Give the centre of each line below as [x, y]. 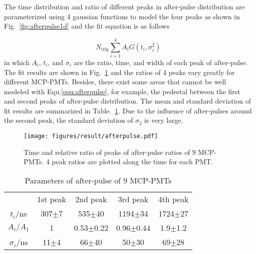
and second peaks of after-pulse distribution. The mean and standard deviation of [128, 101]
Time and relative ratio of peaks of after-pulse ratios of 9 [110, 152]
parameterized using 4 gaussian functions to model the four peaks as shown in [122, 16]
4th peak [173, 199]
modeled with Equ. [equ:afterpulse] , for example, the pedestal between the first [122, 91]
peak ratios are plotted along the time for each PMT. [132, 162]
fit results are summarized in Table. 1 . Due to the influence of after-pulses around [128, 110]
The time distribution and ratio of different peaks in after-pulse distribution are [125, 6]
